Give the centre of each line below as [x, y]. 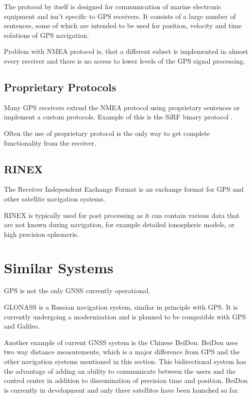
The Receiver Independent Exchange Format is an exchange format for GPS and [124, 189]
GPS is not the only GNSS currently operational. [77, 290]
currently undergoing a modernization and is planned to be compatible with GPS [125, 316]
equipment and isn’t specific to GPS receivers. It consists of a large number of [120, 16]
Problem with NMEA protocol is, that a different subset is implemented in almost [126, 51]
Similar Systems [59, 267]
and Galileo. [22, 326]
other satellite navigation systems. [55, 198]
